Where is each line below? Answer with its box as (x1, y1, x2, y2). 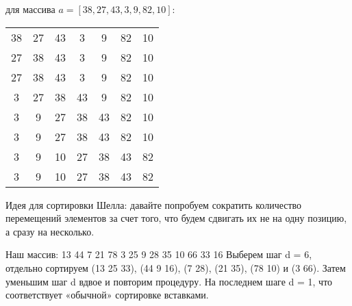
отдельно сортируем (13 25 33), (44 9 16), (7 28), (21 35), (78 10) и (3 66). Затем (5, 260, 346, 275)
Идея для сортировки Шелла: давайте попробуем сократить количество (5, 197, 302, 212)
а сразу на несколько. (5, 224, 95, 238)
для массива (5, 2, 55, 16)
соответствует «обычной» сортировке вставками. (5, 288, 209, 302)
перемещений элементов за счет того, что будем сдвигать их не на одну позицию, (5, 211, 347, 225)
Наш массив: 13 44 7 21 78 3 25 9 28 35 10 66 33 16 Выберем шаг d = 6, (5, 247, 312, 262)
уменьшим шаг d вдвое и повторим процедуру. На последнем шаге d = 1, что (5, 274, 333, 288)
